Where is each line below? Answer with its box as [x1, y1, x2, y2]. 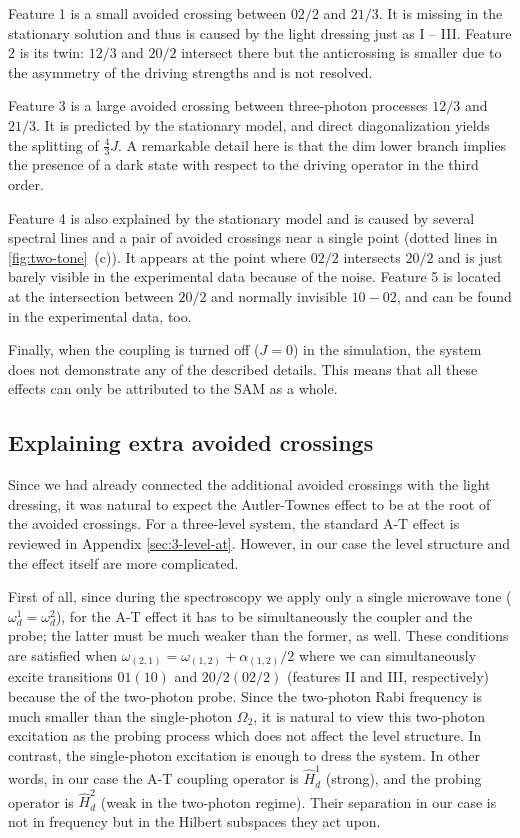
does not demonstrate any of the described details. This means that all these [8, 358, 478, 379]
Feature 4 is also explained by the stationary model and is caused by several [8, 207, 475, 228]
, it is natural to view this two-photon [253, 705, 485, 726]
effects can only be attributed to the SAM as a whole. [8, 378, 338, 399]
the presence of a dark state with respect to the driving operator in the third [8, 154, 479, 175]
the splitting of [8, 134, 99, 155]
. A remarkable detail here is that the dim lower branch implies [118, 134, 507, 155]
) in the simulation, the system [293, 339, 482, 360]
